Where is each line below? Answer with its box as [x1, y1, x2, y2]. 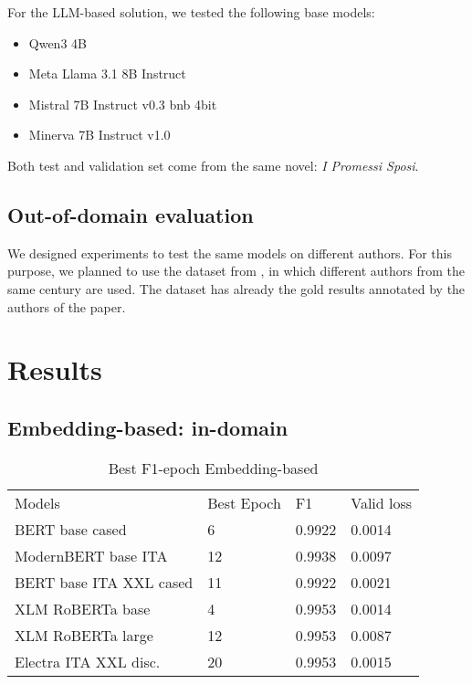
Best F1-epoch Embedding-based [108, 457, 319, 479]
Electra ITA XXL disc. [15, 650, 161, 672]
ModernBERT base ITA [15, 544, 168, 566]
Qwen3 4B [28, 33, 87, 52]
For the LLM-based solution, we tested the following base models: [7, 3, 375, 21]
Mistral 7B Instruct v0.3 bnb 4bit [28, 94, 217, 113]
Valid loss [351, 491, 413, 513]
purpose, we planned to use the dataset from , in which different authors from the [7, 261, 466, 280]
